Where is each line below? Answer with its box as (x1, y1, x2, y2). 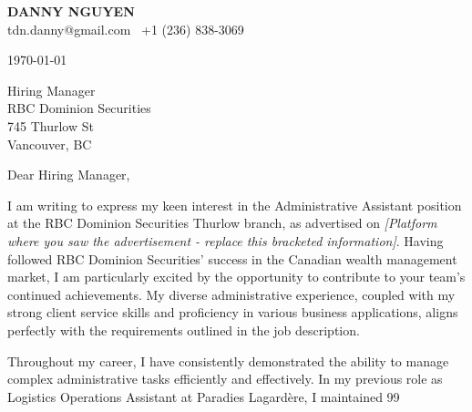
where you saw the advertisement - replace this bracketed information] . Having (7, 231, 444, 250)
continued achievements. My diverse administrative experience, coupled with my (7, 284, 456, 304)
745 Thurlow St (7, 116, 94, 135)
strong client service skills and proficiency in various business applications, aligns (7, 303, 458, 322)
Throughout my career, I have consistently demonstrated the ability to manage (7, 351, 449, 370)
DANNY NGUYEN (7, 2, 135, 20)
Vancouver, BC (7, 134, 92, 153)
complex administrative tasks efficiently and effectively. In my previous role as (7, 369, 443, 388)
